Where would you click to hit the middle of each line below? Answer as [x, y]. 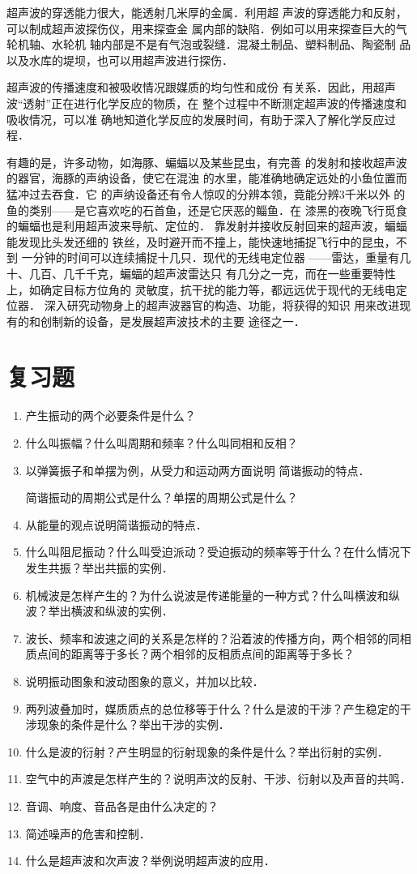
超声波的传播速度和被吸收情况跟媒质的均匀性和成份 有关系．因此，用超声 [201, 87]
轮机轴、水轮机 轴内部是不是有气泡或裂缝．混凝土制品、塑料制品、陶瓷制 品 [209, 44]
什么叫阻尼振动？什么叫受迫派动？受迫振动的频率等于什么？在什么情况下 [218, 552]
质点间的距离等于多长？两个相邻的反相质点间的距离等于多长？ [190, 654]
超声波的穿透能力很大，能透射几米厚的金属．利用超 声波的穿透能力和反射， [207, 12]
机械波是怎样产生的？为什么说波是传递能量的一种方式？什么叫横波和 [207, 595]
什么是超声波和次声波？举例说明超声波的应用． [150, 861]
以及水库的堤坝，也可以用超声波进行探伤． [120, 60]
